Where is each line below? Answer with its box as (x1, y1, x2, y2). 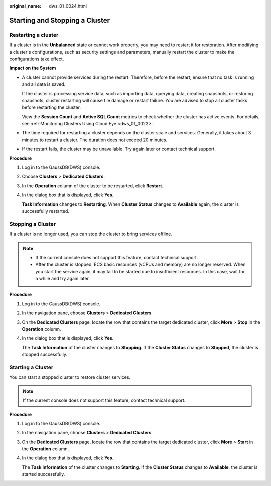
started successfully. (22, 471, 65, 477)
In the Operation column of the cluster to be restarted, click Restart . (22, 183, 163, 189)
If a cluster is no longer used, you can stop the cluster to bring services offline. (9, 231, 173, 237)
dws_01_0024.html (49, 3, 87, 9)
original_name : (9, 3, 42, 9)
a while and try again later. (35, 276, 90, 282)
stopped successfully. (22, 351, 68, 358)
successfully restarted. (22, 208, 70, 214)
